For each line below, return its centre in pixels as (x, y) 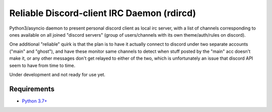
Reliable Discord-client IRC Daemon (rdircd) (103, 13)
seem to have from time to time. (42, 65)
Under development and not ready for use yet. (57, 74)
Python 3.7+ (35, 101)
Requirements (32, 89)
